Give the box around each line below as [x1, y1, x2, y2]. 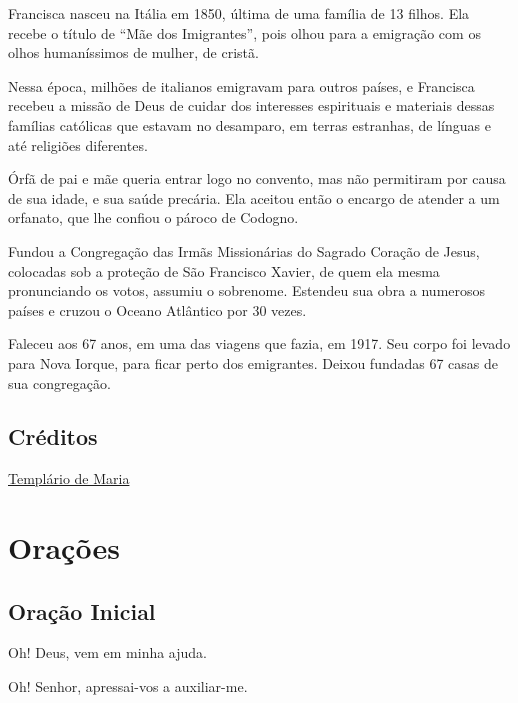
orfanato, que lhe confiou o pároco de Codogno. [8, 207, 299, 228]
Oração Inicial [8, 595, 156, 626]
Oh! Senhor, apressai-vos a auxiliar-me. [8, 676, 248, 697]
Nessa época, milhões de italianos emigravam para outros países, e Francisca [8, 75, 475, 96]
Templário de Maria [8, 468, 130, 489]
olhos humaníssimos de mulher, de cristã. [8, 42, 259, 63]
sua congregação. [8, 372, 111, 393]
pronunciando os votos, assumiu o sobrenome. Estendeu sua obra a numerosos [8, 280, 486, 301]
